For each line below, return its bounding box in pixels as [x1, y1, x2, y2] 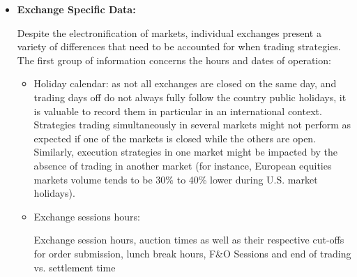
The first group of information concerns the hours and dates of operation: [17, 52, 331, 67]
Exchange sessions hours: [33, 209, 140, 223]
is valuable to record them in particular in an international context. [33, 103, 322, 118]
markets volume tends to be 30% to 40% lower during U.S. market [33, 172, 318, 186]
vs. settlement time [33, 260, 116, 274]
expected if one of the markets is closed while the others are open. [33, 130, 317, 145]
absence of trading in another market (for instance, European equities [33, 158, 332, 172]
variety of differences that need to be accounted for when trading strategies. [17, 39, 341, 54]
